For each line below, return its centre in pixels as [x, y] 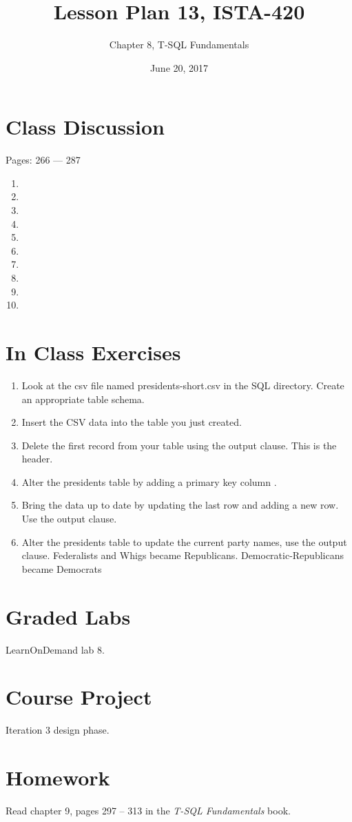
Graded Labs [68, 616]
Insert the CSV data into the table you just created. [132, 422]
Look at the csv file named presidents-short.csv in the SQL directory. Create [183, 385]
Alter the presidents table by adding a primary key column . [149, 481]
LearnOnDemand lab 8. [55, 649]
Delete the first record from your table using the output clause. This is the [179, 445]
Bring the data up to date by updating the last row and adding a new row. [180, 505]
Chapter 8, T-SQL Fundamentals [179, 45]
